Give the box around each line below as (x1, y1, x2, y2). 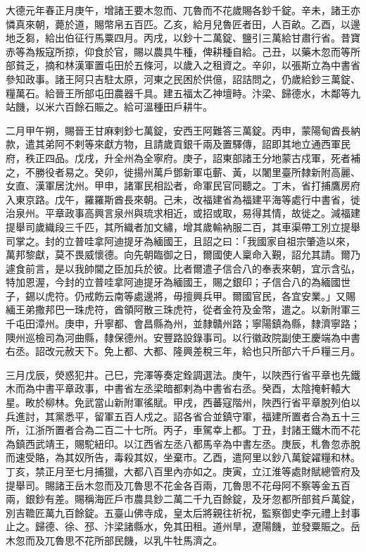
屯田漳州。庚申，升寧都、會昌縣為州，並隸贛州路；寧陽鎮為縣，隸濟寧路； (15, 316, 360, 331)
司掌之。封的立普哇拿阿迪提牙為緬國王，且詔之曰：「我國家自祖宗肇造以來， (6, 233, 355, 248)
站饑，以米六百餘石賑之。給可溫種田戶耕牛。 (6, 99, 213, 114)
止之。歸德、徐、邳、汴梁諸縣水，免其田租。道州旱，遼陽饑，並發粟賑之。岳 (6, 519, 360, 534)
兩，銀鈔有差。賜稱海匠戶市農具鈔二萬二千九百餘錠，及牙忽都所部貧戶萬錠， (6, 491, 360, 506)
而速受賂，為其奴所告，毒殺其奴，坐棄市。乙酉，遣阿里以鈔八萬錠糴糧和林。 (6, 450, 360, 465)
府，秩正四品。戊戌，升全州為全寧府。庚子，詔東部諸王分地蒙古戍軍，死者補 (6, 150, 360, 165)
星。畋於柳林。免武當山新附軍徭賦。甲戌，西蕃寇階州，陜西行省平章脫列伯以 (6, 395, 360, 410)
